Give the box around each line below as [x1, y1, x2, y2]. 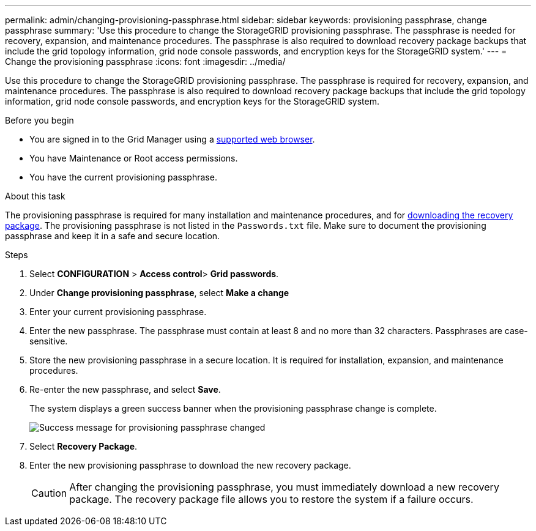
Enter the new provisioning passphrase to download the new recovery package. [29, 460, 351, 470]
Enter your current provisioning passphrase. [29, 306, 207, 317]
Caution [31, 487, 67, 499]
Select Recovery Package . [29, 441, 138, 451]
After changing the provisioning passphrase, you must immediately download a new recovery [69, 481, 499, 493]
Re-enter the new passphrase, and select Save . [29, 384, 221, 395]
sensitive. [29, 336, 68, 346]
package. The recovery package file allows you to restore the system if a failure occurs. [69, 493, 474, 505]
